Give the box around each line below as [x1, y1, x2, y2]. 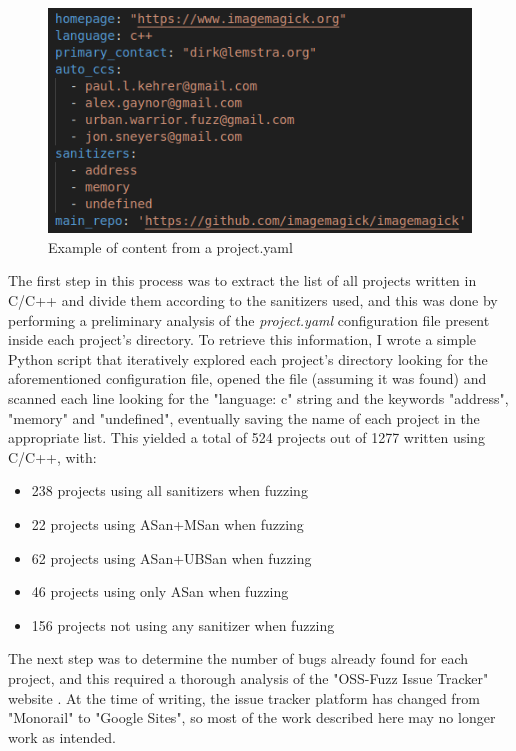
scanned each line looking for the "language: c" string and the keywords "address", [8, 388, 509, 409]
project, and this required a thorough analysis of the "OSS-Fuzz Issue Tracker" [8, 667, 489, 688]
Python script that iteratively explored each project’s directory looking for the [8, 348, 488, 369]
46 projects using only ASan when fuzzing [31, 581, 289, 602]
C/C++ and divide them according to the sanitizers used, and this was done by [8, 290, 498, 311]
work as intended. [8, 726, 116, 747]
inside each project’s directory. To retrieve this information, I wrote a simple [8, 329, 477, 350]
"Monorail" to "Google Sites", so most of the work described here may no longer [8, 707, 496, 728]
